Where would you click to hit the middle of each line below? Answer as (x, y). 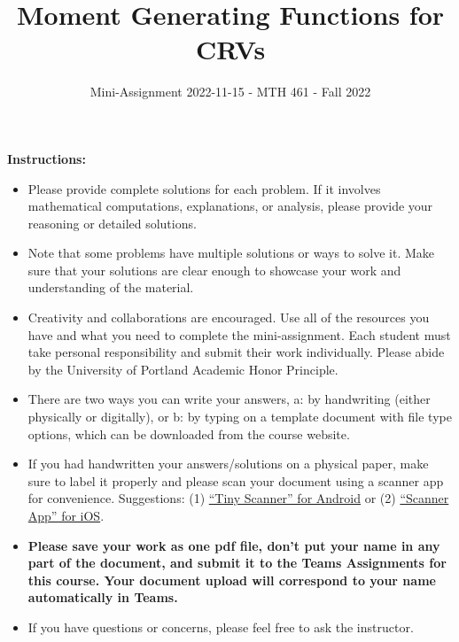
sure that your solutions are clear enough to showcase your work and (214, 270)
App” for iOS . (66, 515)
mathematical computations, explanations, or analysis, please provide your (230, 206)
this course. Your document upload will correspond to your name (232, 580)
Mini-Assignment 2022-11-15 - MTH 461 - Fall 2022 (230, 92)
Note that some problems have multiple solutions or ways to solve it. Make (231, 253)
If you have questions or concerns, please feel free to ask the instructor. (221, 627)
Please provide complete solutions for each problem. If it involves (204, 188)
